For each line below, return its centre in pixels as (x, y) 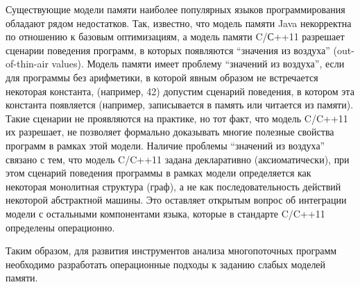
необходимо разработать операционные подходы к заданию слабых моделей (166, 264)
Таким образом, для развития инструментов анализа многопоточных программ (171, 251)
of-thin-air (27, 64)
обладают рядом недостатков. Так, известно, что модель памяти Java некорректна (179, 23)
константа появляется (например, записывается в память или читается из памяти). (180, 105)
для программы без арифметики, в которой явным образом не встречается (162, 77)
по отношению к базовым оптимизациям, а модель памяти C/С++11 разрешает (175, 36)
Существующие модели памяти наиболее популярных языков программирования (175, 9)
